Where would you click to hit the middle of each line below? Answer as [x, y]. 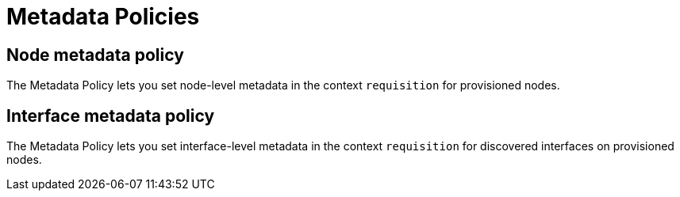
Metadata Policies [103, 17]
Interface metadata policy [111, 116]
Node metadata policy [95, 55]
